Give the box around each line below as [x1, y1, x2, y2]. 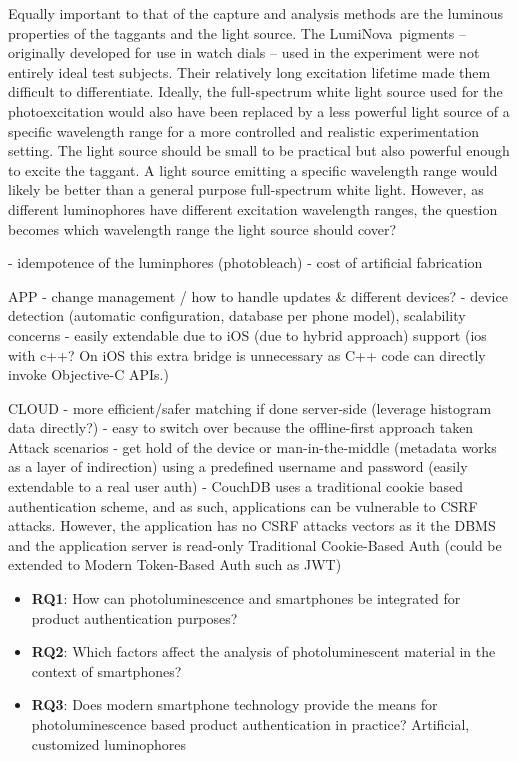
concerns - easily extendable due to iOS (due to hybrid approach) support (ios [8, 324, 487, 345]
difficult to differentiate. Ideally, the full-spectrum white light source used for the [8, 81, 503, 102]
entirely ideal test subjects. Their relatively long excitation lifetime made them [8, 61, 491, 82]
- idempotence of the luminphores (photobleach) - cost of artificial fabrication [8, 252, 483, 273]
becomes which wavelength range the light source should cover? [8, 218, 397, 239]
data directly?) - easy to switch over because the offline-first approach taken [8, 417, 474, 438]
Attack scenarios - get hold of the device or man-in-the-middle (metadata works [8, 436, 497, 457]
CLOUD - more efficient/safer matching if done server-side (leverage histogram [8, 397, 492, 418]
